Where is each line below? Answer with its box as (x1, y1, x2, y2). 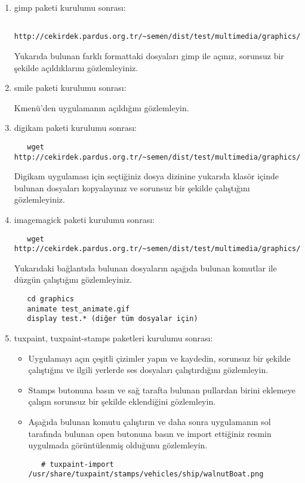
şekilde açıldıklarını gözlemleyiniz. (14, 61, 138, 74)
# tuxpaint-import (41, 460, 114, 469)
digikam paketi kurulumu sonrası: (14, 121, 137, 134)
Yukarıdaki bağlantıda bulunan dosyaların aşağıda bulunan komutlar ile (14, 261, 277, 274)
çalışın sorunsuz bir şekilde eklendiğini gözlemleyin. (28, 395, 216, 408)
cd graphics (27, 295, 75, 304)
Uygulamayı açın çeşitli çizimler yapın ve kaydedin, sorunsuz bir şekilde (28, 351, 291, 364)
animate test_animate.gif (27, 304, 130, 313)
